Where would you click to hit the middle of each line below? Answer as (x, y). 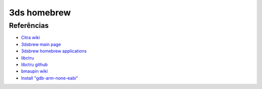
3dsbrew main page (41, 44)
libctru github (34, 64)
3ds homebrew (40, 13)
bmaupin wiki (34, 71)
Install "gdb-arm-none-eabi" (50, 78)
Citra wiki (31, 38)
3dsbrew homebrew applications (54, 51)
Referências (29, 25)
